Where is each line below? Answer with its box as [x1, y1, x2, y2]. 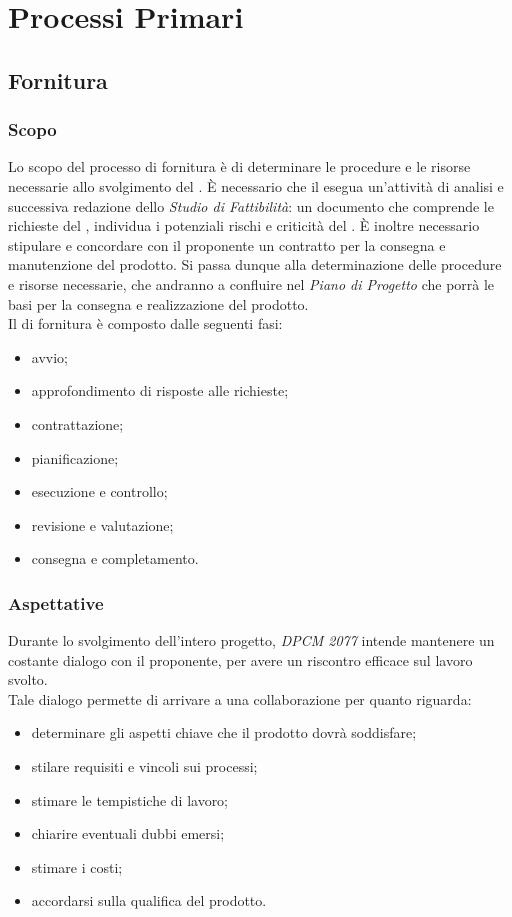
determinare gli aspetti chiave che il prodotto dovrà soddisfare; [31, 722, 417, 743]
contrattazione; [31, 413, 124, 434]
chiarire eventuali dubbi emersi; [31, 823, 225, 844]
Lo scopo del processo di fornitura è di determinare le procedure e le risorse [8, 156, 471, 177]
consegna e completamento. [31, 548, 199, 569]
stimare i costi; [31, 856, 123, 877]
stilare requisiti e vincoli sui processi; [31, 756, 258, 777]
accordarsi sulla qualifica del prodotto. [31, 890, 267, 911]
